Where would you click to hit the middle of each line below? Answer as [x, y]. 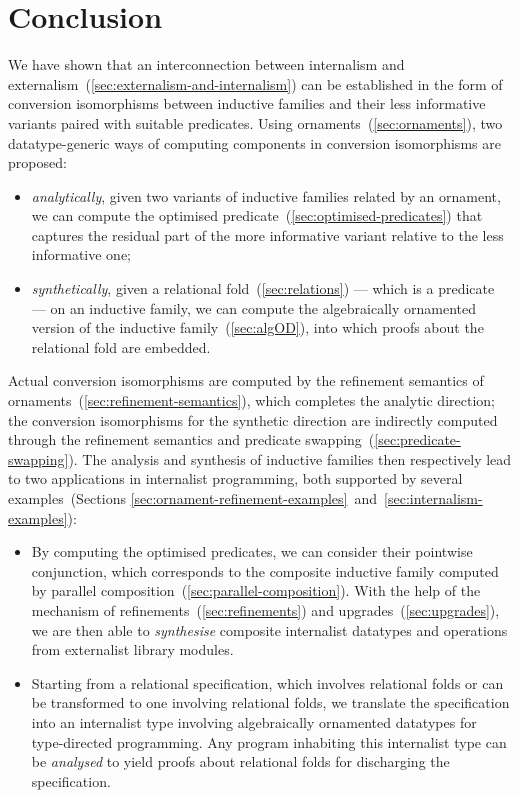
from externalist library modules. [132, 649]
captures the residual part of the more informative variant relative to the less [267, 234]
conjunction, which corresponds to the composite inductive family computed [265, 570]
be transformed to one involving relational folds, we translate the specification [270, 702]
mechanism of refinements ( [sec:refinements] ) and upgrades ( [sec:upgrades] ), [265, 609]
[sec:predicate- [417, 439]
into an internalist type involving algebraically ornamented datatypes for [254, 721]
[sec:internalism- [433, 498]
